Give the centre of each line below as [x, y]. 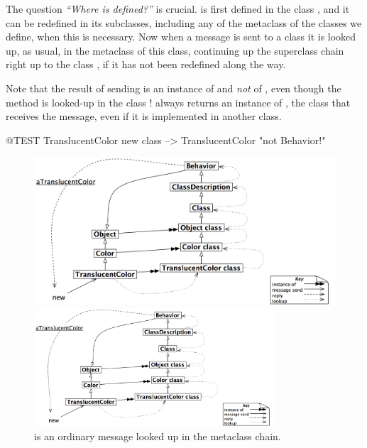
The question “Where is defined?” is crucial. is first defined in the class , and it [178, 9]
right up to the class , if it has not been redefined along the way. [146, 64]
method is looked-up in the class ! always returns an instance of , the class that [178, 102]
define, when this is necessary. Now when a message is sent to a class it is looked [181, 37]
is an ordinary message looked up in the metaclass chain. [158, 436]
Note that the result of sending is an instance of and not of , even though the [174, 88]
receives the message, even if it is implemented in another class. [144, 116]
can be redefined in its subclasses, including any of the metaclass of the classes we [184, 22]
